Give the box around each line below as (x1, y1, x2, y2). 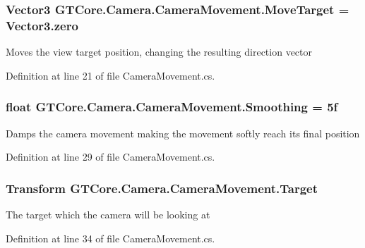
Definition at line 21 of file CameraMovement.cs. (6, 68, 215, 82)
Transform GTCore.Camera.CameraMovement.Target (6, 179, 318, 197)
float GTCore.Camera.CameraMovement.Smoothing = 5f (6, 98, 338, 116)
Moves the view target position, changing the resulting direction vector (6, 44, 312, 59)
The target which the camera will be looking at (6, 206, 210, 221)
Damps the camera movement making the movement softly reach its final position (6, 125, 360, 140)
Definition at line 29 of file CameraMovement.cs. (6, 149, 215, 164)
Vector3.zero (6, 16, 78, 34)
